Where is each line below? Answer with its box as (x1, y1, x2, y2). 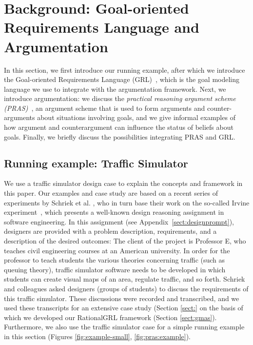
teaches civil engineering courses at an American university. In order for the (4, 245, 230, 255)
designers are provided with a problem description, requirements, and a (4, 226, 217, 236)
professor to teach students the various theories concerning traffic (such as (4, 255, 225, 265)
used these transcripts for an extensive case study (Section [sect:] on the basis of (4, 303, 243, 313)
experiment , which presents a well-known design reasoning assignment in (4, 207, 224, 217)
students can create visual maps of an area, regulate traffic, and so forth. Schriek (4, 274, 245, 284)
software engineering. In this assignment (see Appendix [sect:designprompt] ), (4, 216, 234, 226)
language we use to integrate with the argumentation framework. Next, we (4, 83, 226, 94)
